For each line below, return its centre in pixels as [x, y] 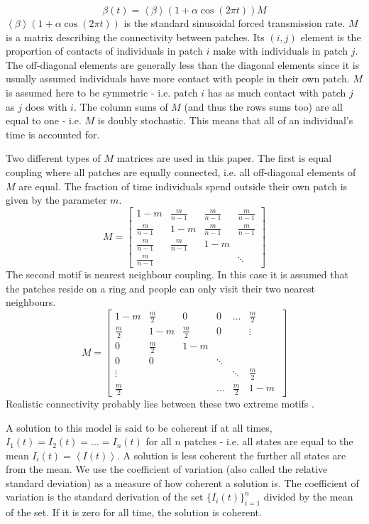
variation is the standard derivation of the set [105, 497]
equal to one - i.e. [44, 120]
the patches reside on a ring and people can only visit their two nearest [161, 288]
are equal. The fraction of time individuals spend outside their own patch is [183, 186]
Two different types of [53, 158]
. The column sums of [121, 106]
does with [46, 106]
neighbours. [31, 302]
